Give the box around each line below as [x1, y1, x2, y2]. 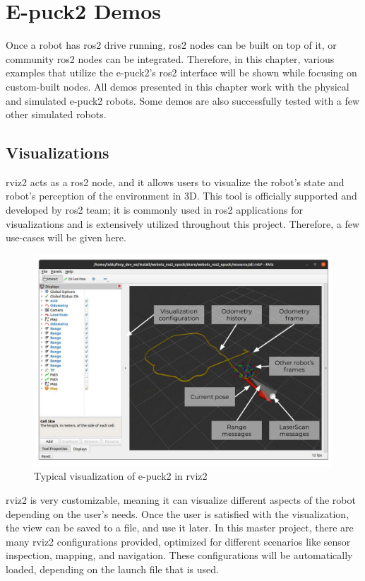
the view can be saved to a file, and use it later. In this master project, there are [6, 520, 354, 535]
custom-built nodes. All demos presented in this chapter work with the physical [6, 79, 349, 93]
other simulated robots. [6, 107, 107, 122]
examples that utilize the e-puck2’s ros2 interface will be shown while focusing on [6, 65, 357, 80]
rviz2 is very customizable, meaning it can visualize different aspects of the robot [6, 493, 356, 507]
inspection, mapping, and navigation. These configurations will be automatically [6, 548, 353, 563]
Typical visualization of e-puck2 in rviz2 [34, 468, 208, 483]
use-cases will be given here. [6, 230, 126, 245]
